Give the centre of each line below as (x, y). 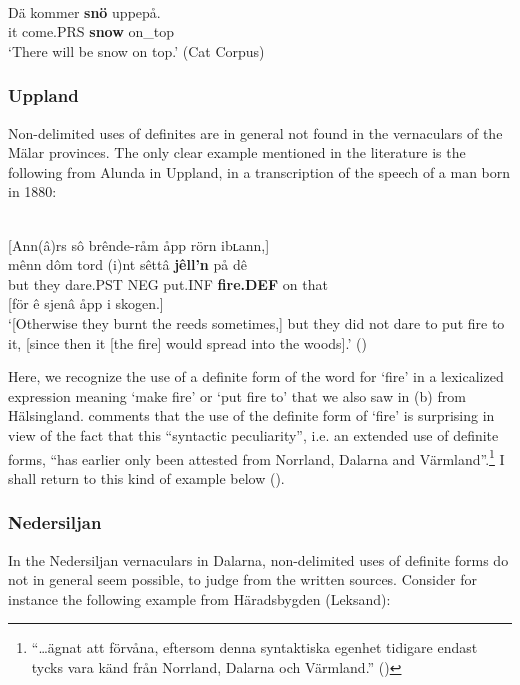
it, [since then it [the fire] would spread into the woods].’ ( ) (187, 342)
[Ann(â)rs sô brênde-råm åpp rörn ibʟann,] (139, 244)
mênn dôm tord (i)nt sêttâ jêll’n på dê (127, 264)
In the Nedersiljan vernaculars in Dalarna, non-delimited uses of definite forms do (258, 559)
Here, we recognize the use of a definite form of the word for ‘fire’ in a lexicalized (256, 376)
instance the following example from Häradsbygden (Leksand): (199, 598)
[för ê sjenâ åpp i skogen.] (86, 303)
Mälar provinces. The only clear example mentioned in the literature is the (237, 152)
